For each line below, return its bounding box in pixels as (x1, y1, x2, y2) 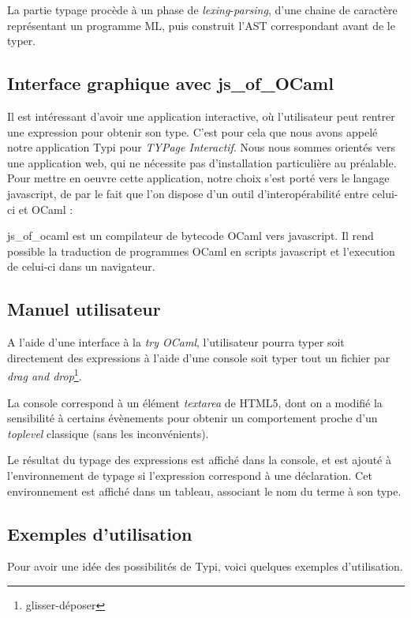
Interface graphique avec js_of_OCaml (7, 71, 334, 96)
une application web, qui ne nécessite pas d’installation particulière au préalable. (7, 154, 397, 170)
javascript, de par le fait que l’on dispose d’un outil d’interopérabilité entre (7, 185, 369, 201)
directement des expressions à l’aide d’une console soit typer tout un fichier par (7, 349, 390, 365)
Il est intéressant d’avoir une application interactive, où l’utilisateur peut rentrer (7, 107, 395, 124)
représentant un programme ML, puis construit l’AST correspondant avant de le (7, 17, 395, 33)
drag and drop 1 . (7, 365, 82, 384)
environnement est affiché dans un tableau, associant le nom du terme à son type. (7, 482, 402, 499)
